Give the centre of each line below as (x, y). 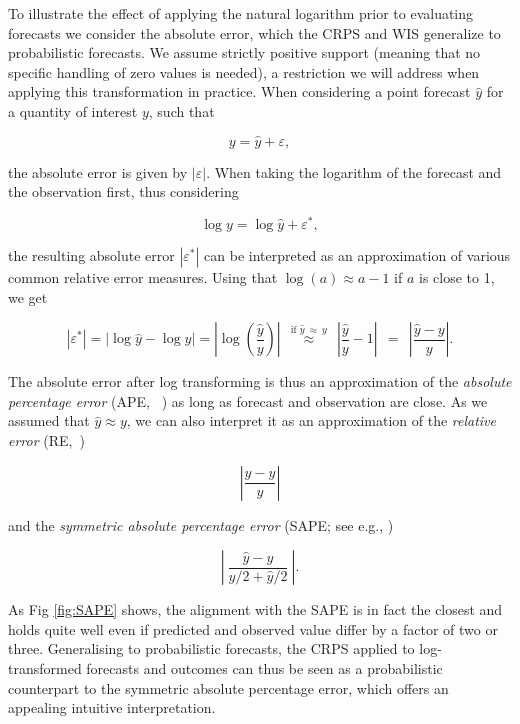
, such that (181, 110)
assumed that (49, 420)
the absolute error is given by (98, 171)
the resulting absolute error (91, 255)
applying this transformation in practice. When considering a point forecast (239, 91)
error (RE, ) (46, 440)
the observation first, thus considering (123, 191)
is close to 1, (457, 277)
